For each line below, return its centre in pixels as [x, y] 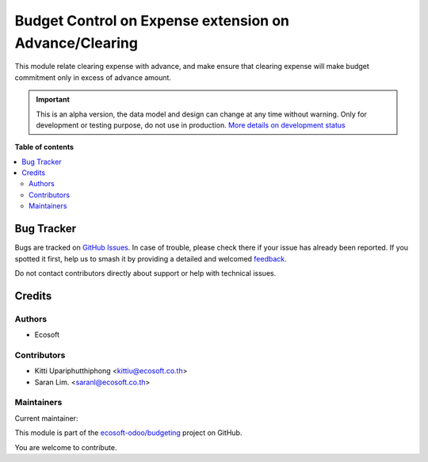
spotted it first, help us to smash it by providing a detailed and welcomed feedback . [151, 258]
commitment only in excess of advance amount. [93, 77]
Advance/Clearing [76, 43]
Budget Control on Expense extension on [152, 21]
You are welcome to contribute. [66, 447]
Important [53, 100]
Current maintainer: [46, 418]
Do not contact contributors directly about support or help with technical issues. [145, 273]
